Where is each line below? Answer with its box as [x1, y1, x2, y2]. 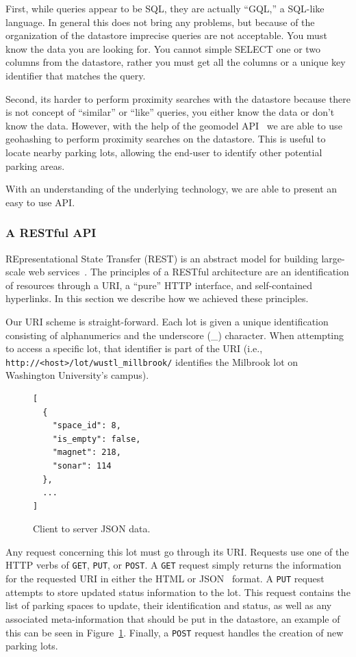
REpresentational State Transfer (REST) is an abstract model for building [5, 251, 318, 265]
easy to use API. [5, 195, 75, 209]
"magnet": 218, [52, 447, 121, 458]
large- [321, 251, 345, 265]
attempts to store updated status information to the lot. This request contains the [5, 584, 351, 599]
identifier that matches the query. [5, 68, 146, 82]
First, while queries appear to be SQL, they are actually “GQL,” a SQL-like [5, 1, 325, 15]
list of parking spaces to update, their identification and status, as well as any [5, 598, 332, 612]
